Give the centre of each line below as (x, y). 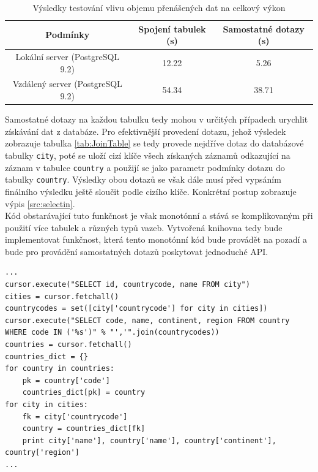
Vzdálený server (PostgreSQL (67, 84)
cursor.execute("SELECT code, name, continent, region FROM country (147, 320)
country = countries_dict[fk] (84, 429)
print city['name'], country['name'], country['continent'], (149, 440)
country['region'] (42, 453)
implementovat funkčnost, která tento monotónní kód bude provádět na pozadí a (156, 239)
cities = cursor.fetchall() (62, 296)
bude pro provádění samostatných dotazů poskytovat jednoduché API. (137, 251)
